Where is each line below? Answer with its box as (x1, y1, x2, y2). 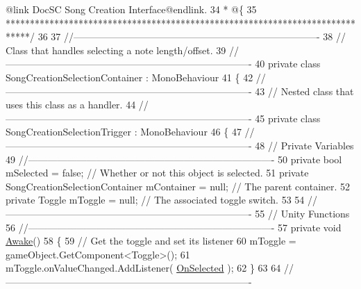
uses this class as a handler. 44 (6, 97, 136, 112)
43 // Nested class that (255, 83, 354, 98)
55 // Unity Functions (255, 206, 350, 220)
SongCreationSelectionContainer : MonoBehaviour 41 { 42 (6, 69, 253, 84)
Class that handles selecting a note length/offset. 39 (6, 42, 226, 57)
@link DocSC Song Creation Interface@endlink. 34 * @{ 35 (6, 2, 257, 16)
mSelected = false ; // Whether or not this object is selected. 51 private (6, 165, 309, 180)
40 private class (255, 56, 321, 71)
